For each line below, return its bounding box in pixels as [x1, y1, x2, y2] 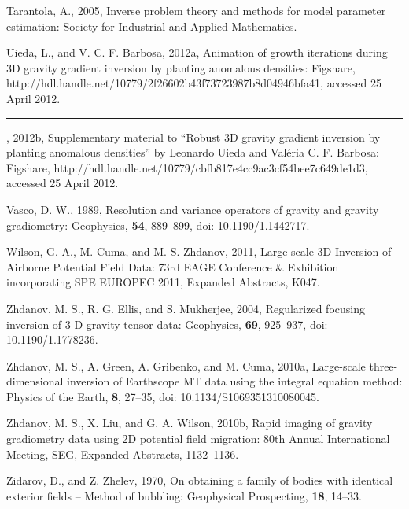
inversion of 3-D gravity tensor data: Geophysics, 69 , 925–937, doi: [6, 315, 328, 332]
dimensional [6, 373, 64, 389]
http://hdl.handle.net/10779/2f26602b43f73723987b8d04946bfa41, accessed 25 [6, 75, 381, 91]
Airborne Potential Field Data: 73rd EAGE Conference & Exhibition [6, 258, 339, 275]
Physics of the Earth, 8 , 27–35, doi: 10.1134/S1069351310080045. [6, 388, 319, 404]
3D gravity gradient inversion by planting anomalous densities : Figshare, [6, 59, 356, 76]
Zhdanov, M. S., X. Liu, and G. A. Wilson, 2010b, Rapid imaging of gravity [6, 415, 373, 431]
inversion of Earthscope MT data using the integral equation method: [67, 373, 403, 389]
